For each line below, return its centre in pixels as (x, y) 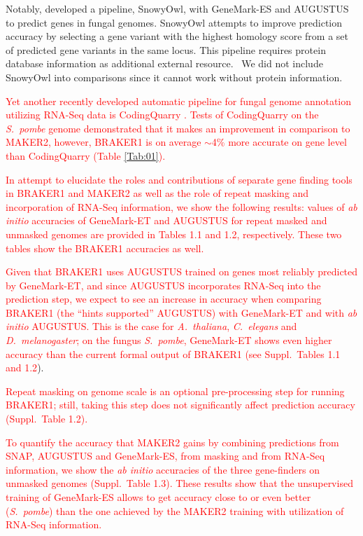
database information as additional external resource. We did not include (164, 63)
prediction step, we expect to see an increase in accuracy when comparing (164, 299)
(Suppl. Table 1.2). (47, 419)
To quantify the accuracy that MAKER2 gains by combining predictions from (172, 442)
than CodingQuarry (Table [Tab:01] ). (86, 155)
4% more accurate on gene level (279, 142)
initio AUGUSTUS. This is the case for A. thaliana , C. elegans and (151, 326)
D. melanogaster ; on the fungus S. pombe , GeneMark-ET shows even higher (169, 340)
